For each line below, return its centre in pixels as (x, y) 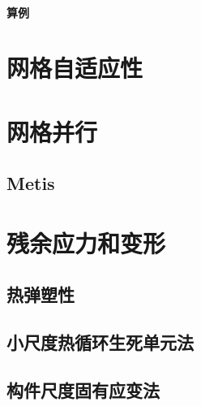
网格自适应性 (75, 68)
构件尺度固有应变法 (83, 390)
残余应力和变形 (86, 242)
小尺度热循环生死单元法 (100, 342)
